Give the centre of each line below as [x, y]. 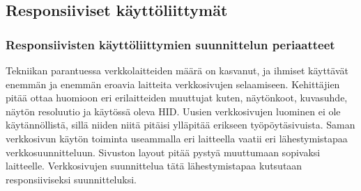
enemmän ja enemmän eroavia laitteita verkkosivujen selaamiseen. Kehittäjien [173, 84]
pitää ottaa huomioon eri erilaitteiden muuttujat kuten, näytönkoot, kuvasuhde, [177, 98]
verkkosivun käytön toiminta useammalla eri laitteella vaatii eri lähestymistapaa [177, 138]
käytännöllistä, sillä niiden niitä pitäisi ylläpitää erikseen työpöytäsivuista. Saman [180, 125]
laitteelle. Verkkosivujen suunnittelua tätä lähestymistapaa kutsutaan [154, 166]
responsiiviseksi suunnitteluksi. [71, 179]
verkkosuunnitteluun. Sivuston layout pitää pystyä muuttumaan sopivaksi [163, 152]
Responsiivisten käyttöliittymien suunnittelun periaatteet [170, 44]
